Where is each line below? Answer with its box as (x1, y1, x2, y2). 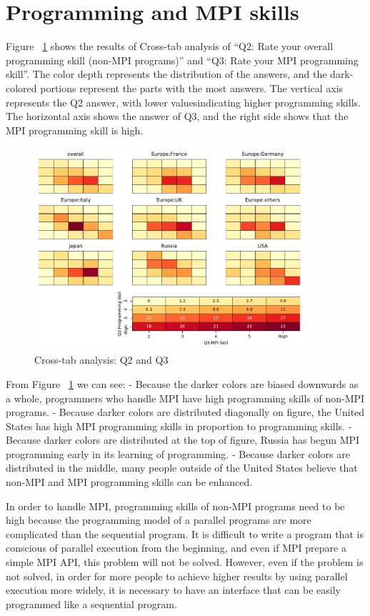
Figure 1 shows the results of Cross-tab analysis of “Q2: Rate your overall (6, 39, 334, 54)
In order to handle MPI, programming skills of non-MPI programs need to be (6, 498, 345, 513)
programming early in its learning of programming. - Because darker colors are (6, 446, 350, 461)
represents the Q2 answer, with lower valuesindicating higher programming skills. (6, 94, 361, 109)
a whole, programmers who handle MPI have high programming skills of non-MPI (6, 390, 365, 405)
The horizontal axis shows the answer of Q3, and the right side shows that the (6, 109, 349, 124)
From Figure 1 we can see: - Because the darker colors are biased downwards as (6, 376, 359, 391)
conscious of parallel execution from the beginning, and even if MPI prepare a (6, 540, 346, 555)
